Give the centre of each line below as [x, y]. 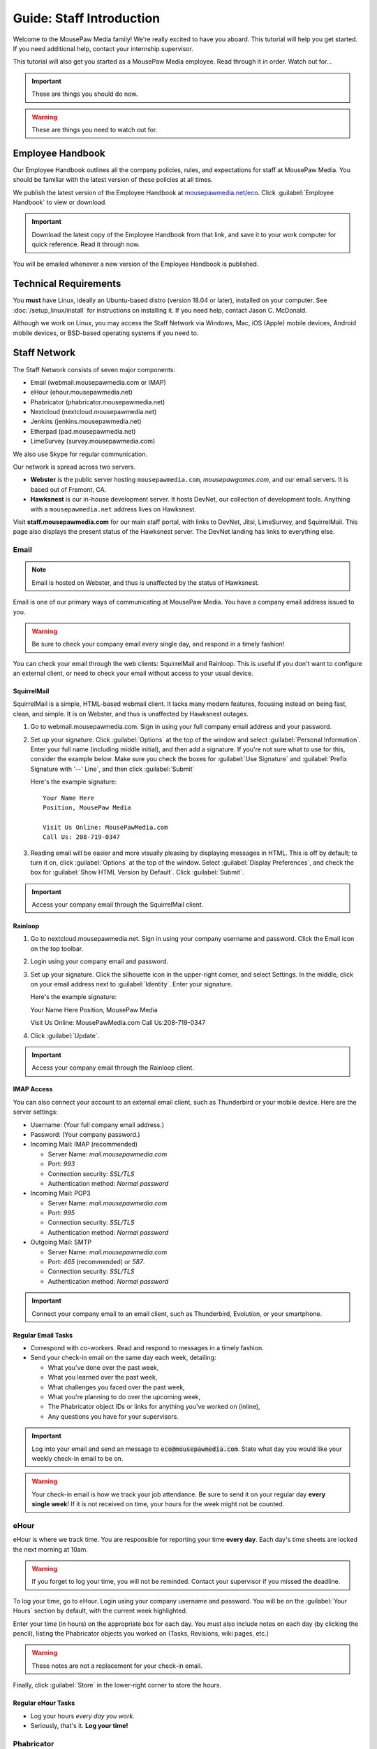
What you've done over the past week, [103, 1367]
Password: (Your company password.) [85, 1134]
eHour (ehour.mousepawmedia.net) [81, 392]
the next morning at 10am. [51, 1549]
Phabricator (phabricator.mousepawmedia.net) [98, 402]
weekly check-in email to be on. [77, 1458]
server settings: [36, 1112]
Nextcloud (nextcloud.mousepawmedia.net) [94, 412]
